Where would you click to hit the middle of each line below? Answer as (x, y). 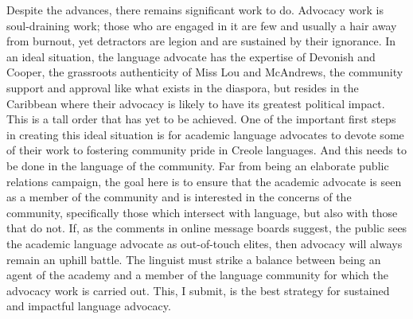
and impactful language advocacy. (89, 306)
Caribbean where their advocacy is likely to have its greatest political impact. (196, 103)
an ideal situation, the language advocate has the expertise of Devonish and (191, 56)
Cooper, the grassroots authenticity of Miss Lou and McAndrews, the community (205, 72)
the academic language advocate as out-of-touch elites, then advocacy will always (205, 243)
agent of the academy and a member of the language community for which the (197, 275)
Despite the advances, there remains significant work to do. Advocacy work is (195, 10)
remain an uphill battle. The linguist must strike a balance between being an (194, 259)
